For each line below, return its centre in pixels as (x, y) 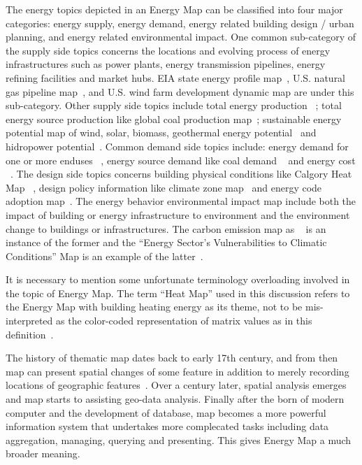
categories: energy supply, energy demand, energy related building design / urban (180, 23)
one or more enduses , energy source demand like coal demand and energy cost (181, 160)
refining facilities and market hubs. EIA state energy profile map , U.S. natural (176, 77)
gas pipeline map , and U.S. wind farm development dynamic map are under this (180, 91)
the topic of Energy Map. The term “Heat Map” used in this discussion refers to (178, 293)
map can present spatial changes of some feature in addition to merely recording (178, 371)
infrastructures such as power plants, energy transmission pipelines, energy (166, 64)
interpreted (29, 321)
